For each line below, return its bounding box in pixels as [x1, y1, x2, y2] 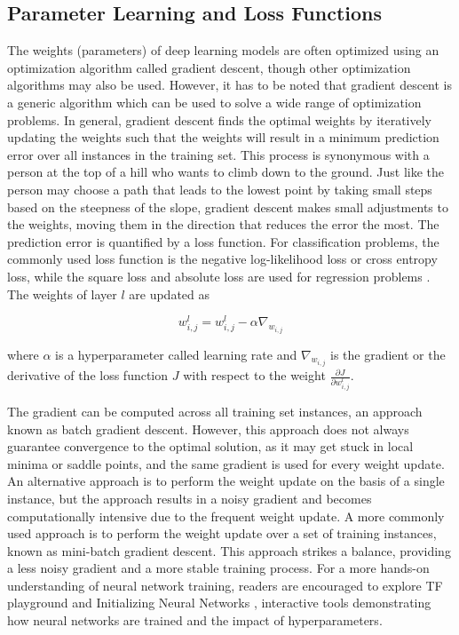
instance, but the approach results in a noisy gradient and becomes [7, 488, 372, 507]
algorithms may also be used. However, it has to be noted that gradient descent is [7, 75, 453, 94]
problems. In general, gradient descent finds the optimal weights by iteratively [7, 110, 432, 129]
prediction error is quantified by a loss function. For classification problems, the [7, 232, 439, 250]
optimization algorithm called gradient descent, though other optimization [7, 58, 411, 76]
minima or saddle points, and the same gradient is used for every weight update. [7, 454, 445, 472]
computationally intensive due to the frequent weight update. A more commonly [7, 506, 445, 525]
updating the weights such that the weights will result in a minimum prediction [7, 128, 439, 147]
